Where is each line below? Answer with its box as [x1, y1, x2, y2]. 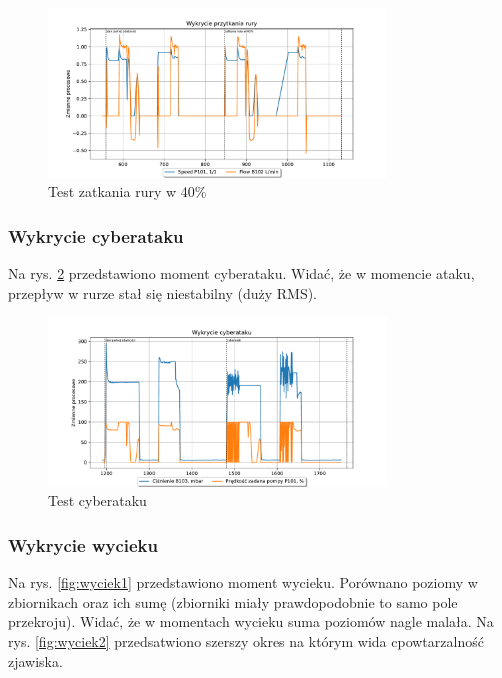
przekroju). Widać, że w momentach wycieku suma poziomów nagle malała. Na [8, 611, 494, 632]
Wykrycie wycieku [8, 532, 158, 557]
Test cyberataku [48, 490, 147, 511]
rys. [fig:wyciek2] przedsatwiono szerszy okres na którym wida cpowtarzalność [8, 630, 484, 651]
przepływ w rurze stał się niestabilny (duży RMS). [8, 282, 318, 303]
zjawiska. [8, 650, 63, 671]
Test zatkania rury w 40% [48, 181, 207, 202]
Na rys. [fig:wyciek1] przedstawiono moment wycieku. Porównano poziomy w [8, 572, 478, 593]
